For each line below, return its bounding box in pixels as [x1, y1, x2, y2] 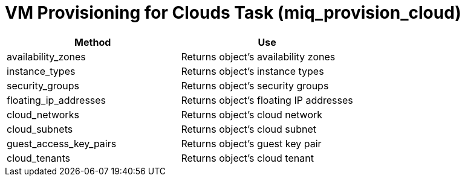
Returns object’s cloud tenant [181, 151, 314, 164]
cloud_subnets [7, 122, 73, 135]
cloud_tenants [7, 151, 70, 164]
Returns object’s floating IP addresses [181, 94, 353, 106]
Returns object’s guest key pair [181, 137, 322, 150]
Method [74, 36, 111, 48]
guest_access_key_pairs [7, 137, 117, 150]
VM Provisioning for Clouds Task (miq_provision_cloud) [5, 2, 461, 23]
